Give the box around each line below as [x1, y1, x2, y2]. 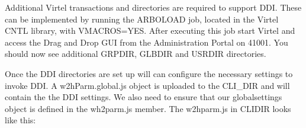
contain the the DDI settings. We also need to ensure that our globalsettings [5, 91, 282, 103]
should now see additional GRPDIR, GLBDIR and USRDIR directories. [5, 47, 266, 60]
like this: [5, 114, 36, 126]
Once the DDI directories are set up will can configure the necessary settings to [5, 67, 293, 79]
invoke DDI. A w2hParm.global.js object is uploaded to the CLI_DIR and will [5, 79, 290, 91]
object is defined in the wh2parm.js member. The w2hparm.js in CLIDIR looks [5, 102, 291, 114]
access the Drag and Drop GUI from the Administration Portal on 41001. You [5, 36, 288, 48]
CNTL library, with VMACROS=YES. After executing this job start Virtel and [5, 24, 295, 37]
